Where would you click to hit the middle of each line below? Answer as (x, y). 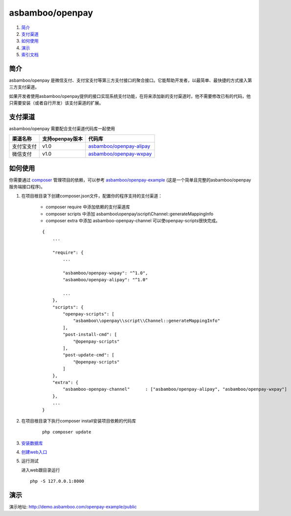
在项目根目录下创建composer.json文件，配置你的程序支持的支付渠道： (92, 196)
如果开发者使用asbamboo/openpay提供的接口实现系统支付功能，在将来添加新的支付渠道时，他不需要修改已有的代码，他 (130, 96)
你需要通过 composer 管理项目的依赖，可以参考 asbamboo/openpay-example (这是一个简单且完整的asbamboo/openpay (130, 180)
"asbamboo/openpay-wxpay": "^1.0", (105, 273)
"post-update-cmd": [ (89, 355)
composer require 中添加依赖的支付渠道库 (88, 207)
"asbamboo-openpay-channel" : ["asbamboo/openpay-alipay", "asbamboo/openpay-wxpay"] (175, 389)
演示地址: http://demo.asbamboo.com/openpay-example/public (73, 507)
